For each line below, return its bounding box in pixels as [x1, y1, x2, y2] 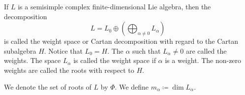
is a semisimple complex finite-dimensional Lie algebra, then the [18, 1, 211, 11]
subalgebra [4, 45, 36, 56]
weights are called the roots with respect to [4, 64, 134, 75]
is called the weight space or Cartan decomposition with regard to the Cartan [4, 36, 239, 46]
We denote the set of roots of [4, 81, 92, 92]
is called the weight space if [73, 55, 156, 65]
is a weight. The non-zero [165, 55, 242, 65]
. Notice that [44, 45, 83, 56]
